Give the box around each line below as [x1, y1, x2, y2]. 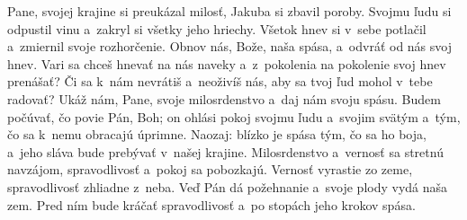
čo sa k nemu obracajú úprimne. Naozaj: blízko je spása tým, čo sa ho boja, [7, 125, 427, 144]
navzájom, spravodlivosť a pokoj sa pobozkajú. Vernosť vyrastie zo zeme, [7, 160, 413, 179]
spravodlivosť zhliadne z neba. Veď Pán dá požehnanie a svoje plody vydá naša [7, 177, 448, 196]
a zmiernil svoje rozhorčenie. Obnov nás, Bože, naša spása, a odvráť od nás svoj [7, 37, 452, 56]
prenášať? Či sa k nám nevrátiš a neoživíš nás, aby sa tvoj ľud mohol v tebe [7, 72, 433, 91]
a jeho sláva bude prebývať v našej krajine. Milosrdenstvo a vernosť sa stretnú [7, 142, 444, 161]
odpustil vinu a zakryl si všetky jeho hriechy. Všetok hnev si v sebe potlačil [7, 19, 427, 38]
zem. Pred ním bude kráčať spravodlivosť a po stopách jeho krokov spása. [7, 195, 416, 214]
